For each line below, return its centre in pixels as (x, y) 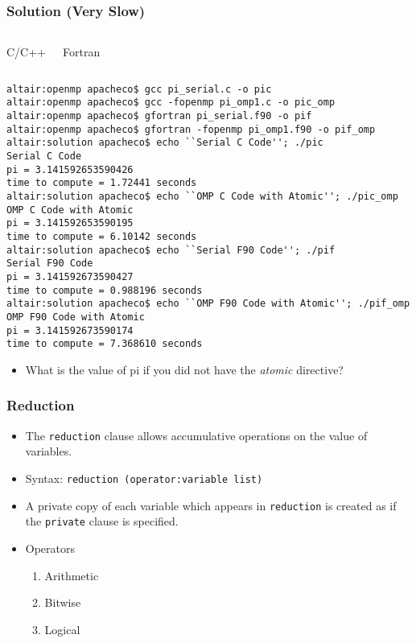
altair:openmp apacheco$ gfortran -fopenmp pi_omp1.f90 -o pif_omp (191, 129)
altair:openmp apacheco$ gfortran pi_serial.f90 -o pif (159, 116)
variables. (49, 451)
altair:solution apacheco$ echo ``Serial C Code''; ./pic (165, 143)
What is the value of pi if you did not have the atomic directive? (184, 369)
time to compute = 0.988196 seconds (105, 290)
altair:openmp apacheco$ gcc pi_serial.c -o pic (139, 89)
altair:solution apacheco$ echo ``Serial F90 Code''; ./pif (171, 250)
